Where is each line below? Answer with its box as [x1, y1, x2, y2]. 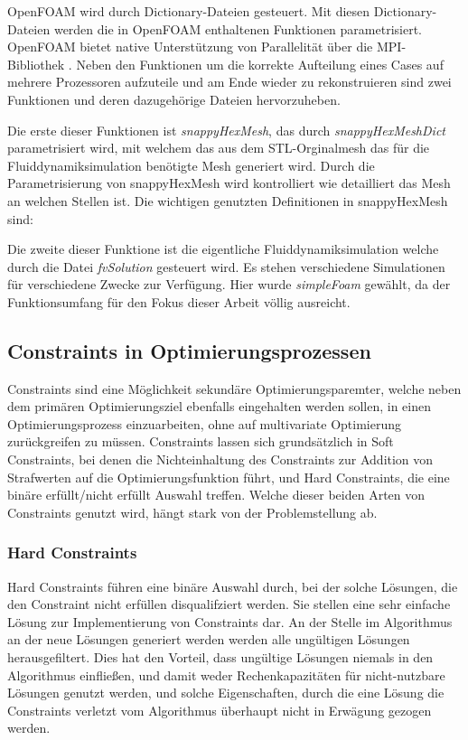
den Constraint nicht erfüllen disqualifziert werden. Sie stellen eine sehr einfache [7, 595, 451, 614]
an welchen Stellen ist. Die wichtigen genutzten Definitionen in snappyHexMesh [7, 191, 448, 210]
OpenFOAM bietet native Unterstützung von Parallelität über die [7, 37, 373, 56]
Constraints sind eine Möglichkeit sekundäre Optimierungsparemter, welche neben [7, 379, 462, 398]
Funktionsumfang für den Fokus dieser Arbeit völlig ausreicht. [7, 292, 351, 311]
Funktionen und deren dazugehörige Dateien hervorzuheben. [7, 89, 341, 108]
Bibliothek [7, 54, 65, 73]
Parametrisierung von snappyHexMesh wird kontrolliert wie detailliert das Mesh [7, 173, 451, 192]
